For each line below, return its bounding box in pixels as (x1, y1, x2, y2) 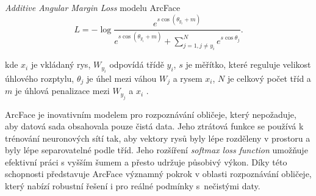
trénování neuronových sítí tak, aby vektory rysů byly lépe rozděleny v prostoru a (5, 131, 311, 144)
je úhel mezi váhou (86, 71, 157, 84)
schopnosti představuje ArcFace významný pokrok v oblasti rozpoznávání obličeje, (5, 167, 312, 180)
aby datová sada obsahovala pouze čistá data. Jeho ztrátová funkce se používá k (5, 120, 304, 132)
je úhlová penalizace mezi (15, 84, 110, 97)
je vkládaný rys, (31, 58, 91, 71)
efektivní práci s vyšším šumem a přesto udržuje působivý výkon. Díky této (5, 155, 287, 168)
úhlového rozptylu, (5, 71, 74, 84)
